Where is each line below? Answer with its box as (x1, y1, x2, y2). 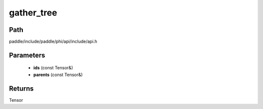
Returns (9, 84, 34, 93)
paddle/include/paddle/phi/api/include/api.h (9, 39, 97, 45)
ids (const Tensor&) (33, 65, 73, 71)
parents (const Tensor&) (33, 72, 83, 78)
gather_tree (9, 7, 57, 18)
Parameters (9, 51, 45, 59)
